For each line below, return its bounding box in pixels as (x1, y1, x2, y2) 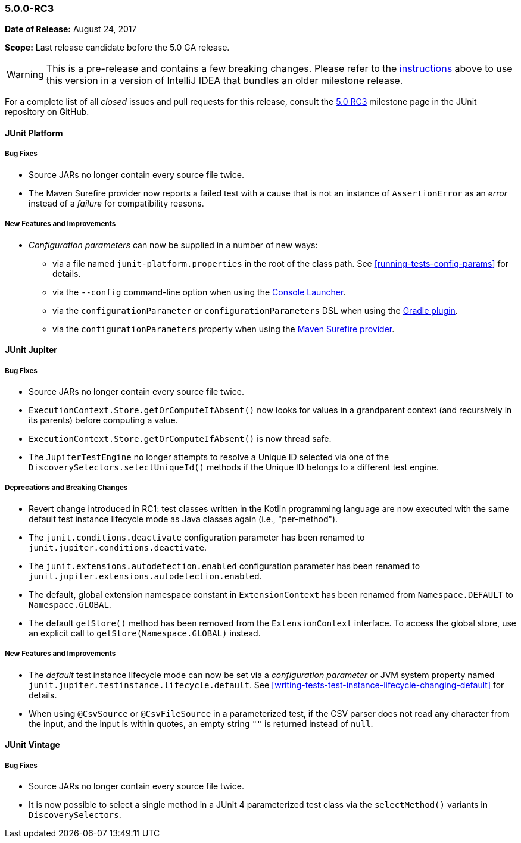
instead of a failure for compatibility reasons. (29, 198, 204, 208)
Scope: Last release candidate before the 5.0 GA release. (5, 42, 230, 53)
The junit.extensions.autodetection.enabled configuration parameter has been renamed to (29, 560, 420, 571)
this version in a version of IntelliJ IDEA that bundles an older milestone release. (46, 74, 403, 87)
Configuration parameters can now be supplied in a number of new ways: (29, 239, 318, 250)
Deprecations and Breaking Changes (5, 483, 128, 492)
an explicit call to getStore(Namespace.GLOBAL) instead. (29, 627, 261, 638)
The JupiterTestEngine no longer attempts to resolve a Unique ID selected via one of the (29, 451, 389, 462)
